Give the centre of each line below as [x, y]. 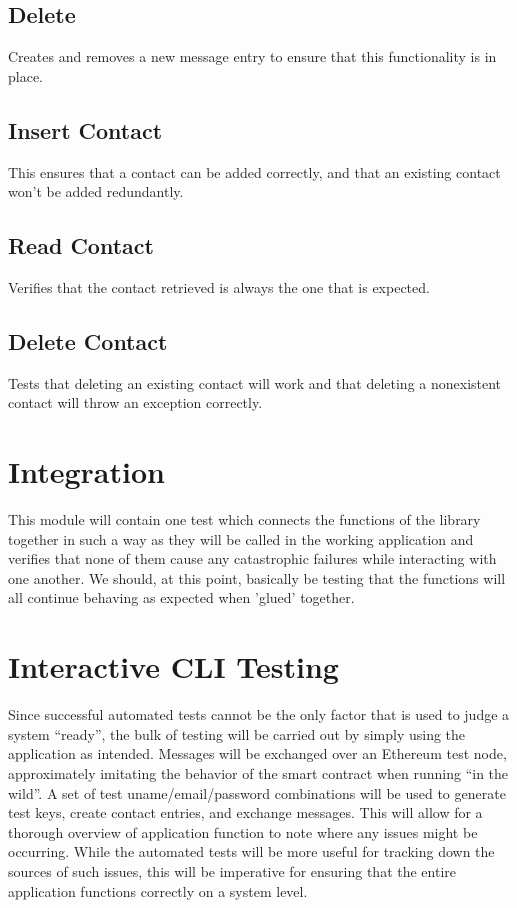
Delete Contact [88, 340]
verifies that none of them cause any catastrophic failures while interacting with [252, 558]
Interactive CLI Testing [173, 666]
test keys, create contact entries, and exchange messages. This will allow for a [245, 812]
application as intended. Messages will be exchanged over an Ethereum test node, [257, 753]
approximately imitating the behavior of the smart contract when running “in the [258, 772]
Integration [86, 471]
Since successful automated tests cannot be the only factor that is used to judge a [259, 714]
